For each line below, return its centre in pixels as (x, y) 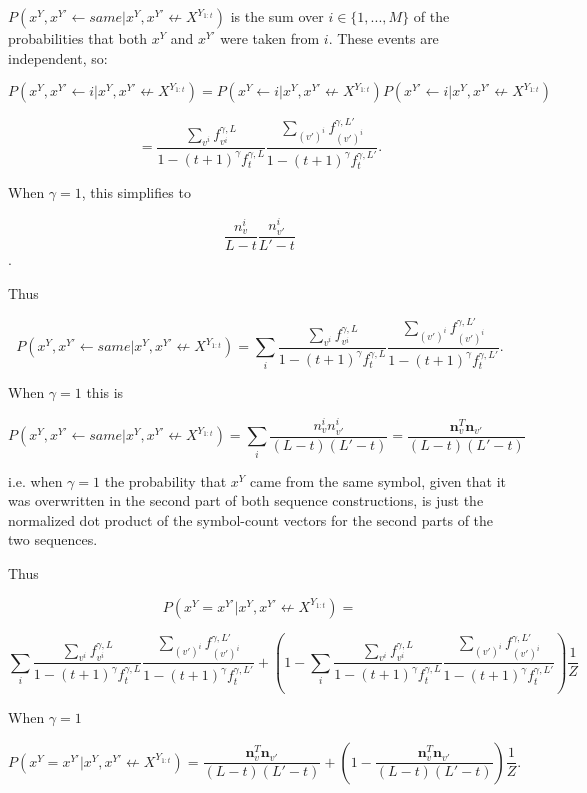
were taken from (270, 38)
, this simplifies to (136, 192)
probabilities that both (77, 38)
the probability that (165, 480)
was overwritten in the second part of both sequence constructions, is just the (246, 500)
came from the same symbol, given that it (377, 480)
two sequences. (53, 539)
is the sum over (277, 16)
